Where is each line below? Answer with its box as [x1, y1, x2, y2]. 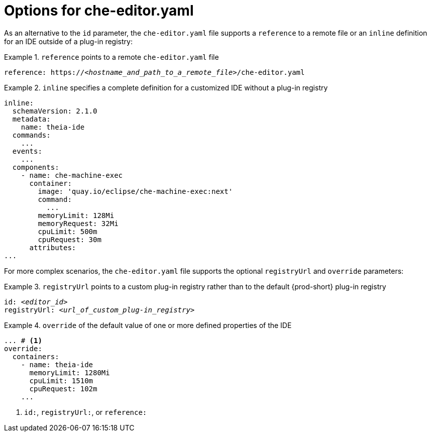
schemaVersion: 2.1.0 [12, 106, 97, 115]
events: [12, 147, 42, 155]
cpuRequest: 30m [38, 235, 101, 244]
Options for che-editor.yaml [4, 2, 194, 19]
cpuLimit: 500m [38, 227, 97, 236]
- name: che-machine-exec [21, 171, 123, 179]
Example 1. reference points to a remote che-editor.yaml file [4, 52, 219, 61]
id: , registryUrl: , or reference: [24, 407, 147, 416]
